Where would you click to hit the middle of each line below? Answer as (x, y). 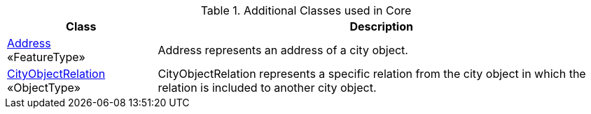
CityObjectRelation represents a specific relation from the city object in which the (372, 74)
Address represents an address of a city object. (283, 50)
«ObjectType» (44, 88)
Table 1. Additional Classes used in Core (306, 10)
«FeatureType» (46, 57)
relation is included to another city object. (267, 88)
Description (381, 26)
